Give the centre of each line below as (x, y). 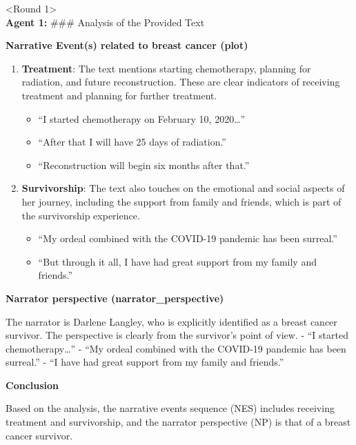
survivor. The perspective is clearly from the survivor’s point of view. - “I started (177, 335)
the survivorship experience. (81, 215)
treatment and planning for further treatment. (119, 95)
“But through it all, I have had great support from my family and (177, 261)
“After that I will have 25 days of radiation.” (132, 142)
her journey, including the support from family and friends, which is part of (181, 201)
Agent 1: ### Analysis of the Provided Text (105, 22)
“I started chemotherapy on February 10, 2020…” (142, 118)
